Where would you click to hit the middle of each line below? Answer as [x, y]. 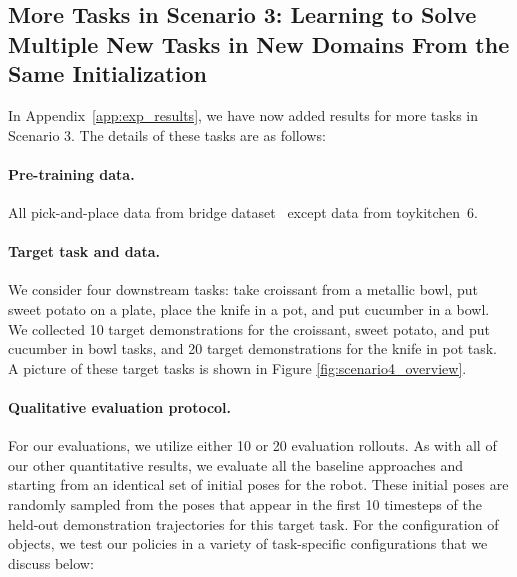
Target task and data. [84, 251]
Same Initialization [107, 73]
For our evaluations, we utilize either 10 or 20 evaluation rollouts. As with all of [252, 445]
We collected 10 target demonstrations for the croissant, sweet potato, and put [249, 328]
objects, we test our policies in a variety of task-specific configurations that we [248, 543]
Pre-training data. [71, 173]
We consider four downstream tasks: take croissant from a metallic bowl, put [243, 289]
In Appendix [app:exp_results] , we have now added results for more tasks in [243, 114]
